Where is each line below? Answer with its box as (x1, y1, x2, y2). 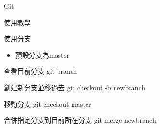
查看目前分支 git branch (4, 66, 77, 76)
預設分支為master (15, 49, 70, 60)
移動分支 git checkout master (4, 98, 91, 109)
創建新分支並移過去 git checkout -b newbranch (4, 82, 145, 92)
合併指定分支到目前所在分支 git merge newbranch (4, 115, 156, 125)
